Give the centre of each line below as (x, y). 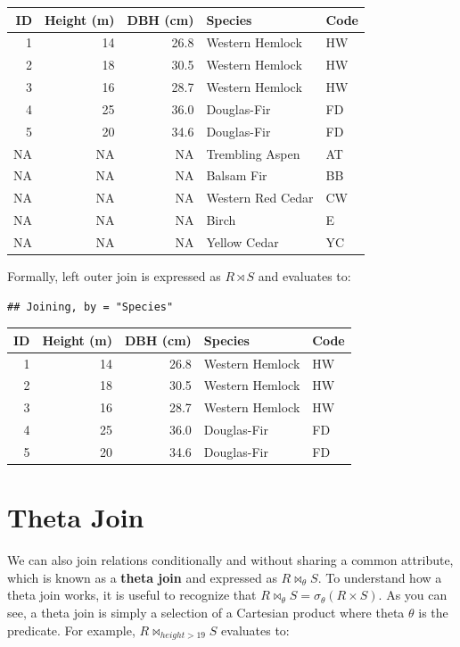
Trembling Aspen (253, 153)
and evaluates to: (304, 276)
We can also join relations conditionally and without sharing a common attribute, (230, 560)
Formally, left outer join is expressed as (114, 276)
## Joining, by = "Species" (90, 307)
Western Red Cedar (260, 198)
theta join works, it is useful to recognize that (132, 595)
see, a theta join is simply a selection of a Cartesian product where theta (206, 612)
